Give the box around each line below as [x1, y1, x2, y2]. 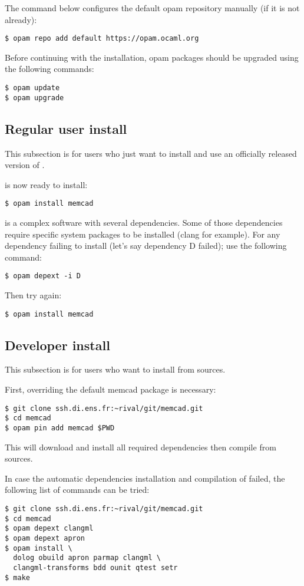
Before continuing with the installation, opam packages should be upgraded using [5, 51, 299, 63]
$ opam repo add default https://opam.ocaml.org [5, 34, 199, 43]
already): [5, 13, 37, 25]
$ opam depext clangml [5, 524, 94, 533]
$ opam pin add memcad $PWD [5, 423, 115, 432]
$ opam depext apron [5, 534, 85, 542]
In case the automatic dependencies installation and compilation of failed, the [5, 472, 285, 484]
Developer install [5, 335, 110, 354]
